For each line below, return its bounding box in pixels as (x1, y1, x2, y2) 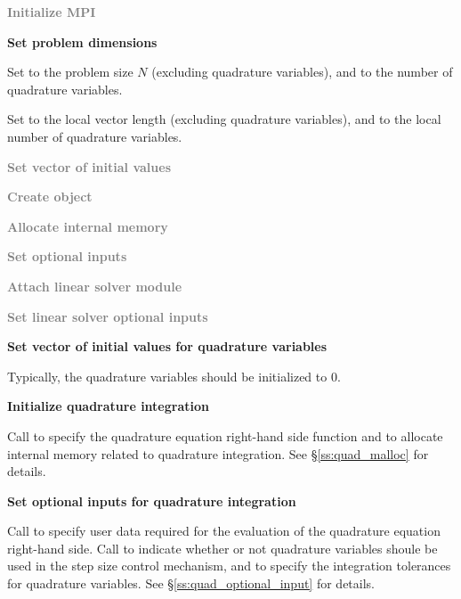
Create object (7, 187, 93, 206)
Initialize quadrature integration (7, 397, 209, 415)
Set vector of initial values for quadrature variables (7, 337, 328, 356)
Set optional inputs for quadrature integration (7, 491, 296, 510)
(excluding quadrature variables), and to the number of (151, 62, 453, 81)
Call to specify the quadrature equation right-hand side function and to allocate (7, 426, 443, 445)
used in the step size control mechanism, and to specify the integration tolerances (7, 556, 451, 575)
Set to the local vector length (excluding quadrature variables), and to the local (7, 110, 441, 128)
